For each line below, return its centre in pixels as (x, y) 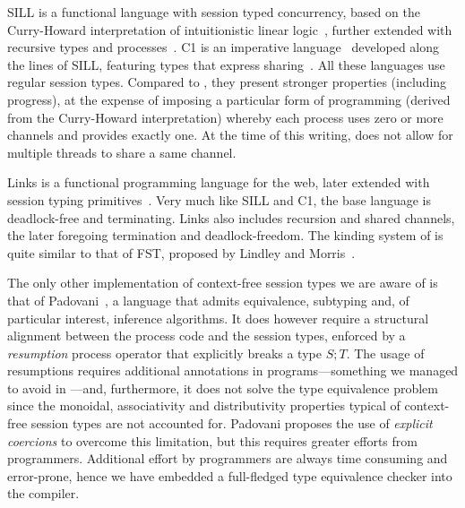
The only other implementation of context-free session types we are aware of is (223, 283)
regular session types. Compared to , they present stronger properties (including (227, 82)
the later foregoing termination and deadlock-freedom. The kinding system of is (225, 235)
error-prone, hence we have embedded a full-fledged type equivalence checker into (230, 475)
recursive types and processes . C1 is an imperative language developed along (224, 47)
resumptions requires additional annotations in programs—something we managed (233, 370)
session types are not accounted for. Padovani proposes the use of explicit (232, 423)
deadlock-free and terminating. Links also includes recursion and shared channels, (231, 217)
